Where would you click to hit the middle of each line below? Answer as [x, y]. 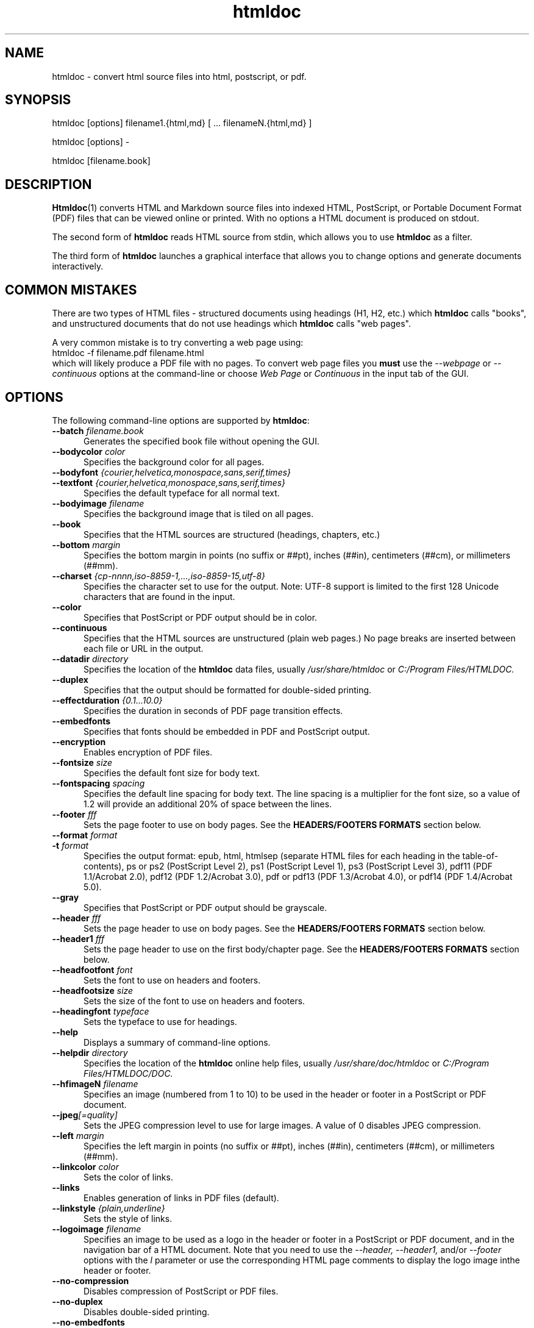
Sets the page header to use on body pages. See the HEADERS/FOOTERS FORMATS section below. [285, 928]
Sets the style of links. [128, 1218]
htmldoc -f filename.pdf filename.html [128, 353]
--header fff [77, 918]
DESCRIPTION [48, 184]
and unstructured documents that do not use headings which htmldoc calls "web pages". [232, 324]
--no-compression [91, 1280]
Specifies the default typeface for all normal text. [182, 493]
